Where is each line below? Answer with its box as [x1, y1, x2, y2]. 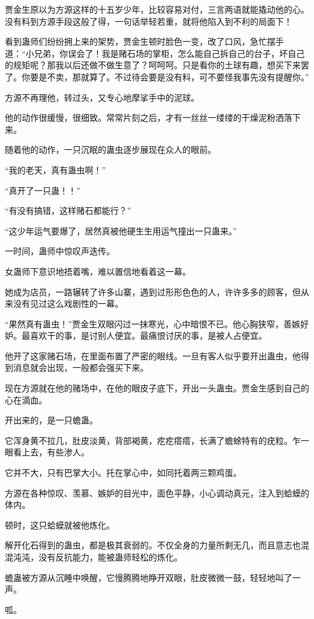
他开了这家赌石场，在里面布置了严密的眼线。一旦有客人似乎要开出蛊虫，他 [5, 349, 301, 362]
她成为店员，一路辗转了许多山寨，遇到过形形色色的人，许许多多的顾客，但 [5, 285, 301, 298]
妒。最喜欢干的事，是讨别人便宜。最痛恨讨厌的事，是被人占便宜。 [5, 329, 267, 342]
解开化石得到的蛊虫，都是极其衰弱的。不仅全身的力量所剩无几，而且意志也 [5, 539, 301, 551]
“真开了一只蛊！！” [5, 184, 81, 196]
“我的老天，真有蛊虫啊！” [5, 163, 106, 176]
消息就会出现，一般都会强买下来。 [13, 361, 149, 374]
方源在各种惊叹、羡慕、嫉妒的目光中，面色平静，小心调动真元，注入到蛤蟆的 [5, 486, 309, 499]
